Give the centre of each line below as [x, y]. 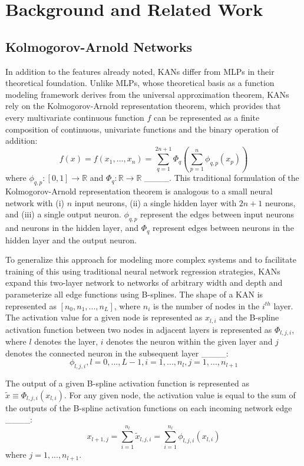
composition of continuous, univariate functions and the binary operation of [142, 129]
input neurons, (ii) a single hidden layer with [156, 202]
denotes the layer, [66, 341]
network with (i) [35, 202]
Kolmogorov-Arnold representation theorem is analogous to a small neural [139, 191]
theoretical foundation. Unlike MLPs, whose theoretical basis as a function [140, 83]
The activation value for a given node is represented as [104, 317]
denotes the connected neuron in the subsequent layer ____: [117, 353]
